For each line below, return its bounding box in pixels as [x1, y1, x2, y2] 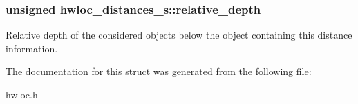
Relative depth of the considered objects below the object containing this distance [6, 28, 352, 42]
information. [6, 41, 58, 55]
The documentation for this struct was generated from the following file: [6, 64, 312, 79]
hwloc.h [6, 87, 38, 101]
